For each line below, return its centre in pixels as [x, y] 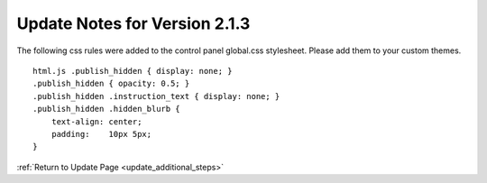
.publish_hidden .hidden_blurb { [106, 109]
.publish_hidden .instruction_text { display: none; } [156, 96]
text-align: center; [96, 121]
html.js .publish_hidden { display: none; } [133, 71]
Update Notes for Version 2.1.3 [133, 23]
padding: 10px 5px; [101, 134]
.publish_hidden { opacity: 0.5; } [111, 84]
